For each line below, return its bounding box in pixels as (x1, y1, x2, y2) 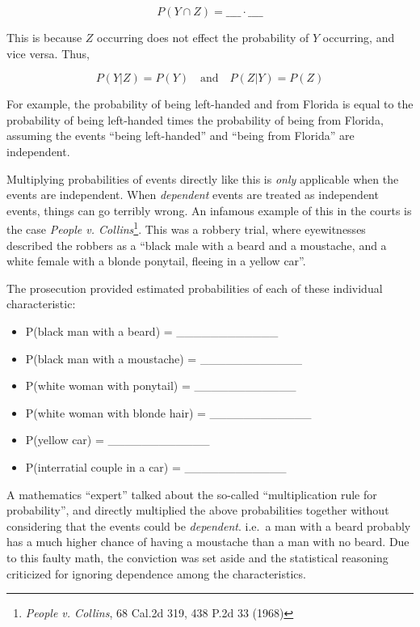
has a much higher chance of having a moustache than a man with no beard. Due (6, 533, 409, 550)
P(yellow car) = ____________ (25, 431, 210, 448)
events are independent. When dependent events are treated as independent (6, 186, 379, 203)
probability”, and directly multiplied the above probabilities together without (6, 502, 389, 519)
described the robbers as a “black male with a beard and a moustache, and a (6, 236, 387, 253)
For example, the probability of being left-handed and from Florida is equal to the (6, 95, 414, 112)
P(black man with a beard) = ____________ (25, 322, 279, 339)
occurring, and (322, 29, 395, 45)
